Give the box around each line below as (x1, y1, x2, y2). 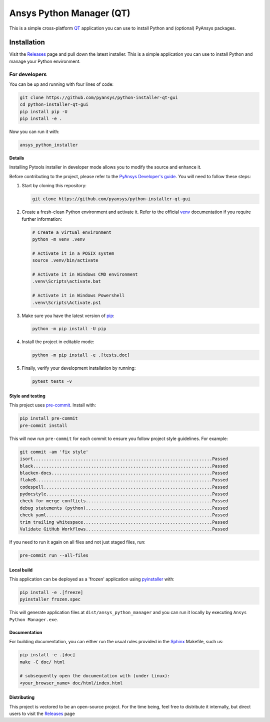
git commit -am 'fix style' (19, 449, 88, 455)
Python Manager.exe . (9, 616, 58, 622)
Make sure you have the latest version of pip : (21, 313, 114, 319)
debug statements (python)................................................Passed (19, 505, 228, 511)
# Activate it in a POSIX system (32, 250, 114, 256)
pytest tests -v (32, 379, 72, 384)
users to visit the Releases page (9, 710, 75, 717)
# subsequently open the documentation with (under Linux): (19, 673, 170, 679)
